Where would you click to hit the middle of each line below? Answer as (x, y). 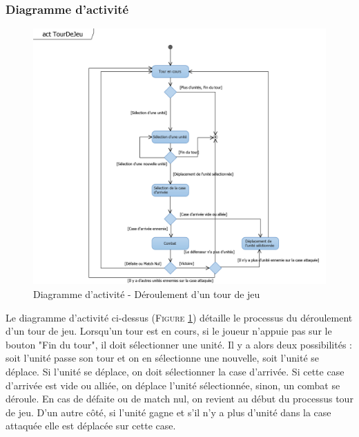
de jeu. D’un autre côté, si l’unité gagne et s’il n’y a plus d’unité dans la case (168, 412)
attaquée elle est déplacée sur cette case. (91, 426)
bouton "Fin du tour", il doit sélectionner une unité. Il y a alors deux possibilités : (179, 344)
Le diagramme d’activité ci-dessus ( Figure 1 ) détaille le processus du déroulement (179, 317)
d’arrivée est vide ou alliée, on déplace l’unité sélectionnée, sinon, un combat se (173, 385)
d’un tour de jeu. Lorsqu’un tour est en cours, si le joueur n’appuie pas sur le (169, 331)
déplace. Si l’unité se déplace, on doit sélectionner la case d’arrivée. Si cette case (175, 371)
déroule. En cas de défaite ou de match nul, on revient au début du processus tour (179, 399)
